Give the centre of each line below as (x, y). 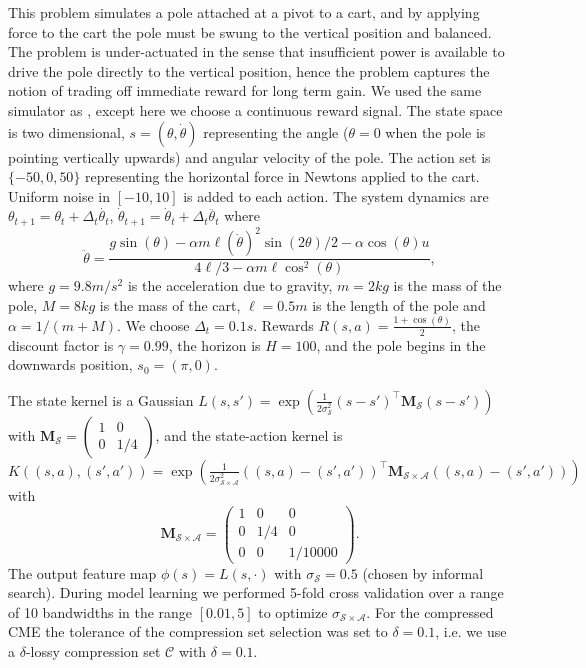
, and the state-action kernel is (249, 434)
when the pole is (435, 131)
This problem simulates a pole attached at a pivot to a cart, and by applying (244, 12)
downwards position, (70, 364)
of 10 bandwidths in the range (100, 611)
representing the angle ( (276, 131)
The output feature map (82, 572)
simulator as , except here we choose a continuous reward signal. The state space (255, 109)
